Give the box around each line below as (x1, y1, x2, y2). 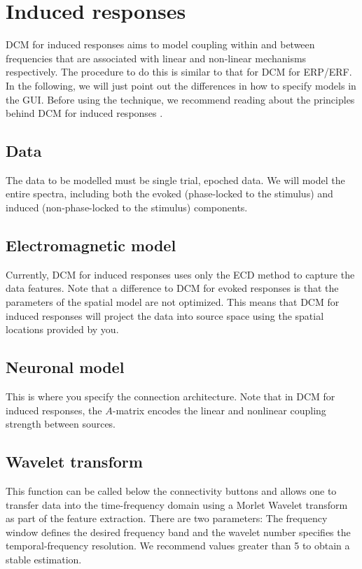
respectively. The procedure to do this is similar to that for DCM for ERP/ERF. (6, 64, 352, 79)
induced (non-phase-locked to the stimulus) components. (6, 200, 248, 215)
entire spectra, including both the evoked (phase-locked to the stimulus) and (6, 186, 333, 201)
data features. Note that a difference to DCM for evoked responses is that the (6, 281, 339, 295)
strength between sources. (6, 416, 116, 431)
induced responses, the (6, 402, 102, 417)
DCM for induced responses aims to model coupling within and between (6, 37, 315, 52)
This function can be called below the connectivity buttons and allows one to (6, 484, 337, 498)
